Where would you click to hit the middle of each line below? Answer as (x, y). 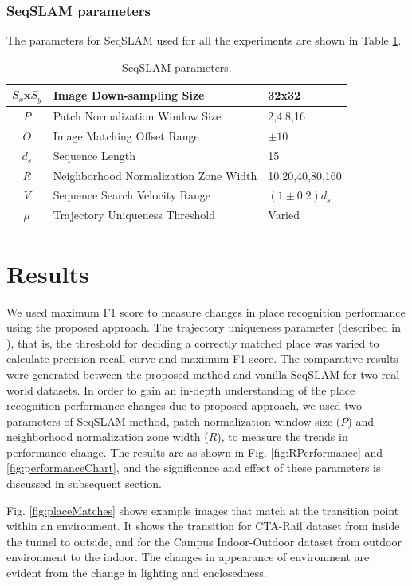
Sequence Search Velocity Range (132, 195)
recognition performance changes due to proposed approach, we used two (184, 405)
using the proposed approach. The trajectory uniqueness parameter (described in (204, 327)
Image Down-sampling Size (129, 94)
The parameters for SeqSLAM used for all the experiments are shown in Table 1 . (204, 40)
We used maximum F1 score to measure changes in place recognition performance (206, 311)
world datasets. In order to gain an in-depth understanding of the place (181, 389)
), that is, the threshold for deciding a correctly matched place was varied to (193, 342)
